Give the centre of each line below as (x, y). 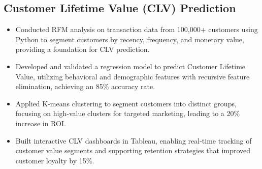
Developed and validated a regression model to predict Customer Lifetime (130, 66)
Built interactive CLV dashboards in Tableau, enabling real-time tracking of (134, 140)
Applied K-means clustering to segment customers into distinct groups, (126, 103)
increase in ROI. (41, 123)
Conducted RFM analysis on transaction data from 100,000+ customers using (137, 29)
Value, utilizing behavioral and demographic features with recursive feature (133, 76)
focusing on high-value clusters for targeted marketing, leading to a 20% (128, 113)
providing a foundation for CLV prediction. (83, 49)
